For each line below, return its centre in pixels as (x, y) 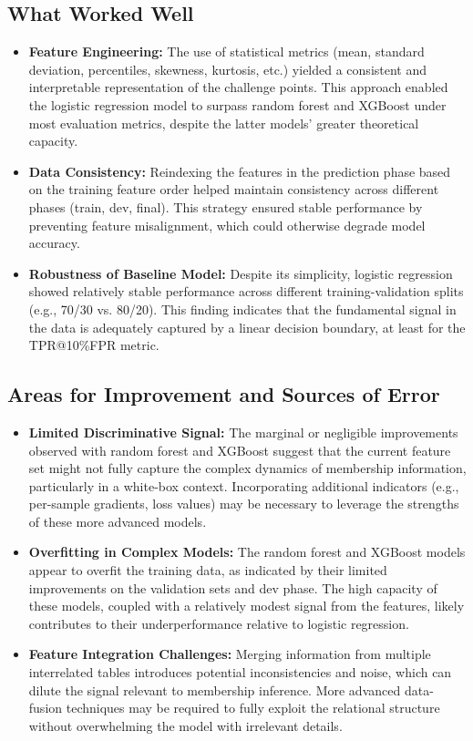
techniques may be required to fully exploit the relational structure (253, 708)
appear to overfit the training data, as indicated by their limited (208, 570)
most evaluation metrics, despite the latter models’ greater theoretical (224, 123)
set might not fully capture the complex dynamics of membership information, (247, 468)
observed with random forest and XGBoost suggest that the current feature (240, 450)
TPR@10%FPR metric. (94, 345)
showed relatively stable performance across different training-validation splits (246, 291)
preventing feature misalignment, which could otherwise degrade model (227, 225)
